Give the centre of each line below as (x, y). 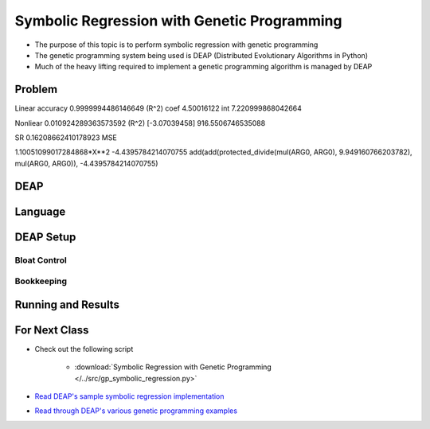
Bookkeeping (41, 281)
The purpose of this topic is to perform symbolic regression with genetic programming (176, 45)
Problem (36, 90)
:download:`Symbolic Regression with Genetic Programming (173, 367)
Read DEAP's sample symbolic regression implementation (129, 396)
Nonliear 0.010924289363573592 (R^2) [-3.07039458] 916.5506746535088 (140, 123)
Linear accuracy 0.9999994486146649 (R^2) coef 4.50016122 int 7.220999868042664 (158, 108)
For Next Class (52, 330)
